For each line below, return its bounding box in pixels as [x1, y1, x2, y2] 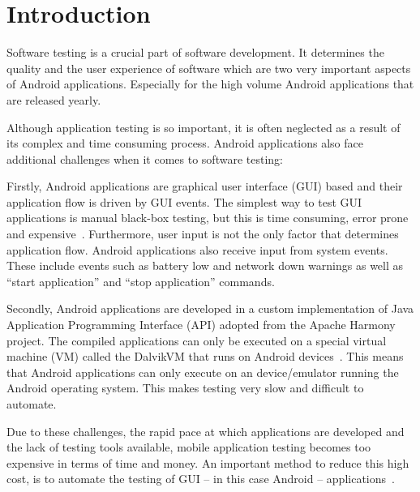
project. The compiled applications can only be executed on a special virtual [6, 332, 387, 349]
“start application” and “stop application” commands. [6, 272, 275, 289]
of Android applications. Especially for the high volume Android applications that [6, 75, 414, 92]
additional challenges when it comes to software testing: [6, 150, 283, 167]
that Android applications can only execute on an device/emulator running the [6, 363, 399, 380]
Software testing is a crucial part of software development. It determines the [6, 44, 384, 61]
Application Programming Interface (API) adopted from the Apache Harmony [6, 316, 396, 333]
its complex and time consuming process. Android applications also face [6, 135, 363, 152]
